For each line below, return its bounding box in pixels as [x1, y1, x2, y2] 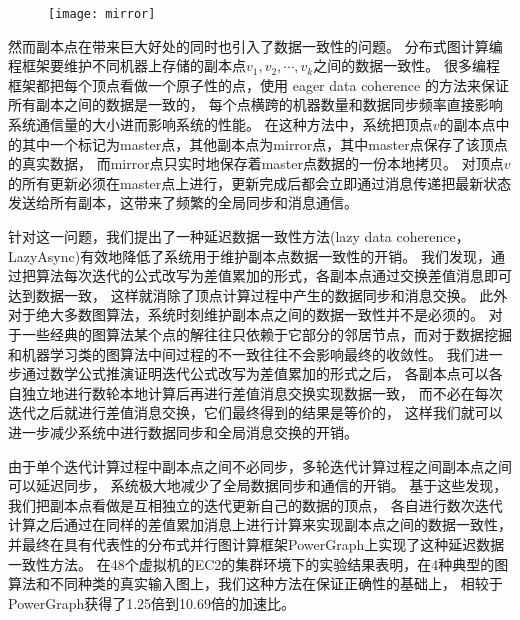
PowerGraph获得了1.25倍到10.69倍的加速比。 [8, 592, 295, 613]
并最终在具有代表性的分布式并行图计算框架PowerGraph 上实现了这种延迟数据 [8, 533, 505, 554]
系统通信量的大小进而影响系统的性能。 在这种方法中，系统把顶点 [8, 114, 433, 135]
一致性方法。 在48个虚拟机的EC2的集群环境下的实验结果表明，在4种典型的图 [8, 553, 509, 574]
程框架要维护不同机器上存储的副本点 [8, 55, 246, 76]
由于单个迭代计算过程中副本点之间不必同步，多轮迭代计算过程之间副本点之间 [8, 455, 512, 476]
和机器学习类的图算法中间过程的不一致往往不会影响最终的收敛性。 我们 [8, 343, 475, 364]
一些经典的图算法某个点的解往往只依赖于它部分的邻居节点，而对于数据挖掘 [21, 323, 512, 344]
